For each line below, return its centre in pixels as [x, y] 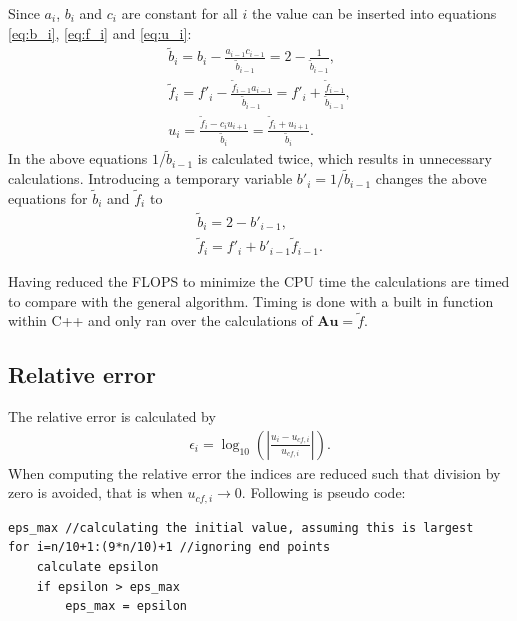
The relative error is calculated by [112, 416]
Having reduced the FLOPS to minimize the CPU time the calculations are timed [259, 280]
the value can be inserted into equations [374, 13]
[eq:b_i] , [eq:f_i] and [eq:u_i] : [100, 32]
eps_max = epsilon [126, 606]
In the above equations [78, 158]
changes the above [431, 178]
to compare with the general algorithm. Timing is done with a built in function [251, 300]
